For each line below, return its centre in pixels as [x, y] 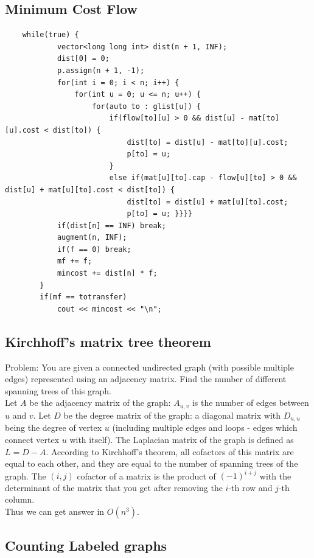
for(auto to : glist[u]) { [147, 106]
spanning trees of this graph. [58, 390]
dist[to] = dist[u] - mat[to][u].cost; [208, 142]
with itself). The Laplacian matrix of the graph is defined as [182, 439]
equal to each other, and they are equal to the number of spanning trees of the [152, 463]
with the [275, 476]
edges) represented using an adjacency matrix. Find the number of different [146, 379]
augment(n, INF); [92, 238]
